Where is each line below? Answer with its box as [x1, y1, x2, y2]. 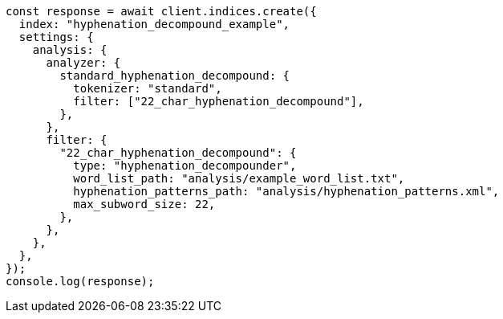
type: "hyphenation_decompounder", [73, 159, 297, 172]
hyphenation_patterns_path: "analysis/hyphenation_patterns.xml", [73, 185, 500, 198]
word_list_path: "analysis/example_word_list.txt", [73, 172, 405, 185]
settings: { [18, 31, 94, 43]
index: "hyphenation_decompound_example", [18, 18, 290, 31]
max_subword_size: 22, [73, 198, 216, 211]
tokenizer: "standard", [73, 82, 222, 95]
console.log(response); [6, 275, 155, 288]
